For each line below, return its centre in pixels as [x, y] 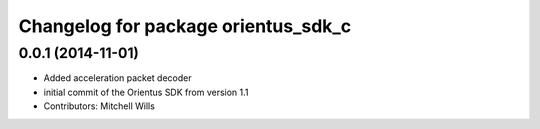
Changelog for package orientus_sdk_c [185, 26]
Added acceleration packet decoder [117, 78]
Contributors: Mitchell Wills [99, 106]
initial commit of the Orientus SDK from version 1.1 [146, 92]
